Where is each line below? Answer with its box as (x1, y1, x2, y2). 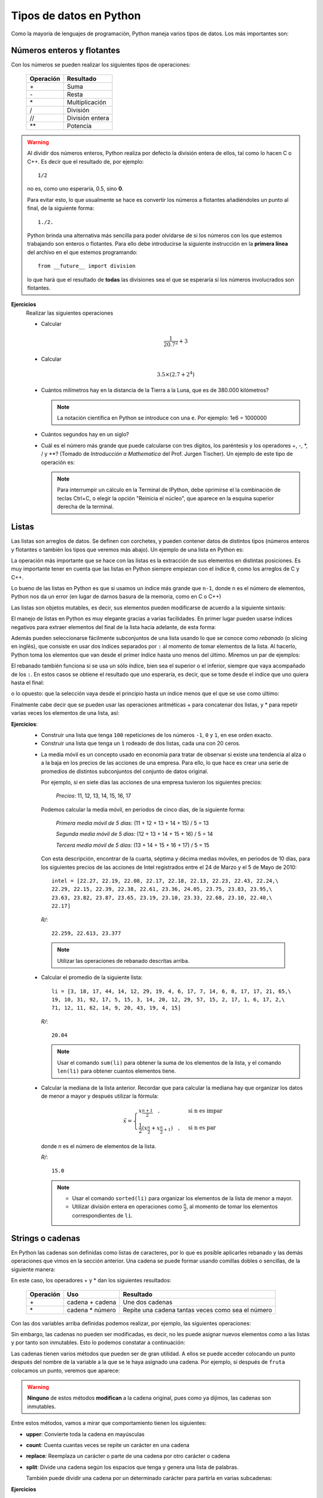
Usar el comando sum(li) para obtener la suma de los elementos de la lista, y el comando (57, 1059, 281, 1066)
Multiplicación (66, 98, 107, 106)
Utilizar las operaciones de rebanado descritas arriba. (57, 957, 190, 964)
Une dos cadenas (123, 1298, 173, 1306)
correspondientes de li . (72, 1212, 133, 1219)
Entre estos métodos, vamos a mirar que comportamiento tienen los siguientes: (11, 1420, 206, 1427)
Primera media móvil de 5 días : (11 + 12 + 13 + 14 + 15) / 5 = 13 (56, 820, 209, 827)
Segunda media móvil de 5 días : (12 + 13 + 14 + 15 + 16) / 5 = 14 (56, 830, 214, 838)
